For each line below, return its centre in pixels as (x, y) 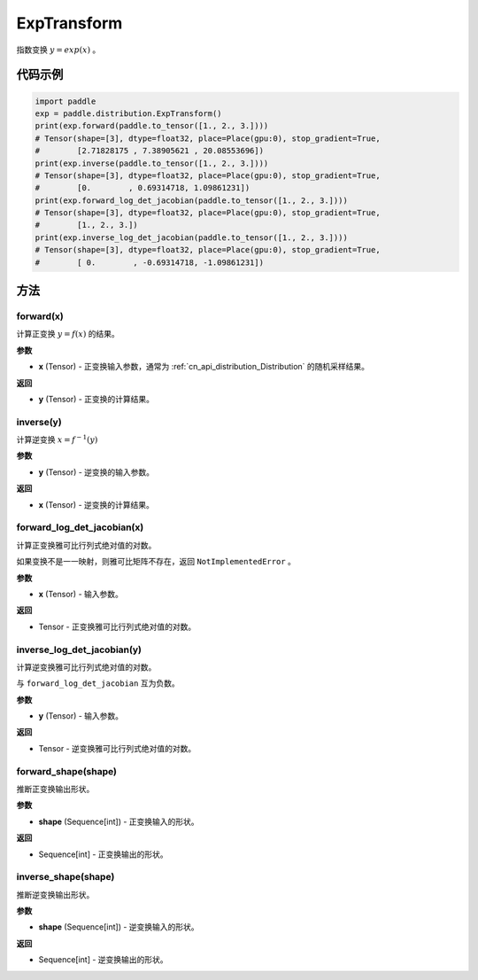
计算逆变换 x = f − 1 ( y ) (57, 439)
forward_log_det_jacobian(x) (80, 527)
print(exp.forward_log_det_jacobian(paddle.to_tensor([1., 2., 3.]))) (192, 200)
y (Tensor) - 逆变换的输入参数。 (96, 472)
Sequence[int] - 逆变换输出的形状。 (103, 960)
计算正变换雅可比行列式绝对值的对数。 (86, 545)
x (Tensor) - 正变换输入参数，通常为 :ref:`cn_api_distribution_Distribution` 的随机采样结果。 (204, 367)
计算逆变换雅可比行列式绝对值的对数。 (86, 667)
